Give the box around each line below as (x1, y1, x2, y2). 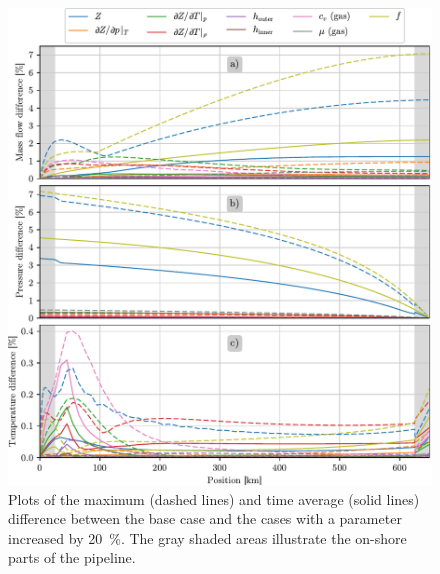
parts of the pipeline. (8, 547, 136, 568)
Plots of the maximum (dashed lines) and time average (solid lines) (8, 488, 420, 509)
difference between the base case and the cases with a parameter (8, 508, 402, 529)
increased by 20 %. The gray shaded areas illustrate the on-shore (8, 527, 407, 548)
